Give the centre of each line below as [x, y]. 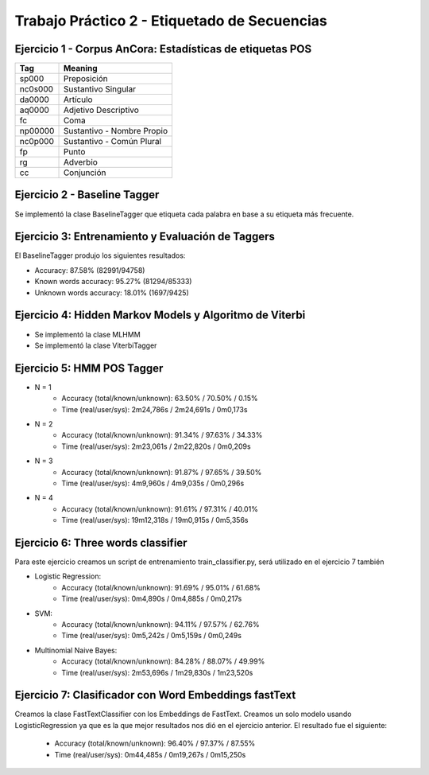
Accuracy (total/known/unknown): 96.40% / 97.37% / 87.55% [155, 743]
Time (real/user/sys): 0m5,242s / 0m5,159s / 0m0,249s [152, 636]
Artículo [78, 99]
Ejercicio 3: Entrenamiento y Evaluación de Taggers [145, 237]
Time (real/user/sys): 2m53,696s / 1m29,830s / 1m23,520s [157, 672]
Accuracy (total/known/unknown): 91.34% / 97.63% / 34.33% [162, 435]
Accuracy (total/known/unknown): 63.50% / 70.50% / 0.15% [160, 399]
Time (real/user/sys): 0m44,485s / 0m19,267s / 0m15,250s [150, 754]
